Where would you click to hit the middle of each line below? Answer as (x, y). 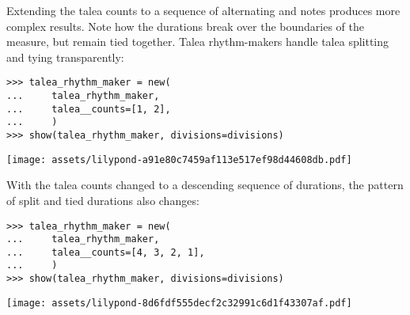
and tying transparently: (65, 57)
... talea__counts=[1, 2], (89, 109)
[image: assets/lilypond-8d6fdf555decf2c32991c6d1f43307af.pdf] (179, 303)
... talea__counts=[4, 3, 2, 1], (106, 252)
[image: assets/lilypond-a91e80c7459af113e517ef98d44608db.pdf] (179, 159)
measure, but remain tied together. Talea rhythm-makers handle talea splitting (198, 42)
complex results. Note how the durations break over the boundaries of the (186, 26)
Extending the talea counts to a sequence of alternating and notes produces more (203, 10)
